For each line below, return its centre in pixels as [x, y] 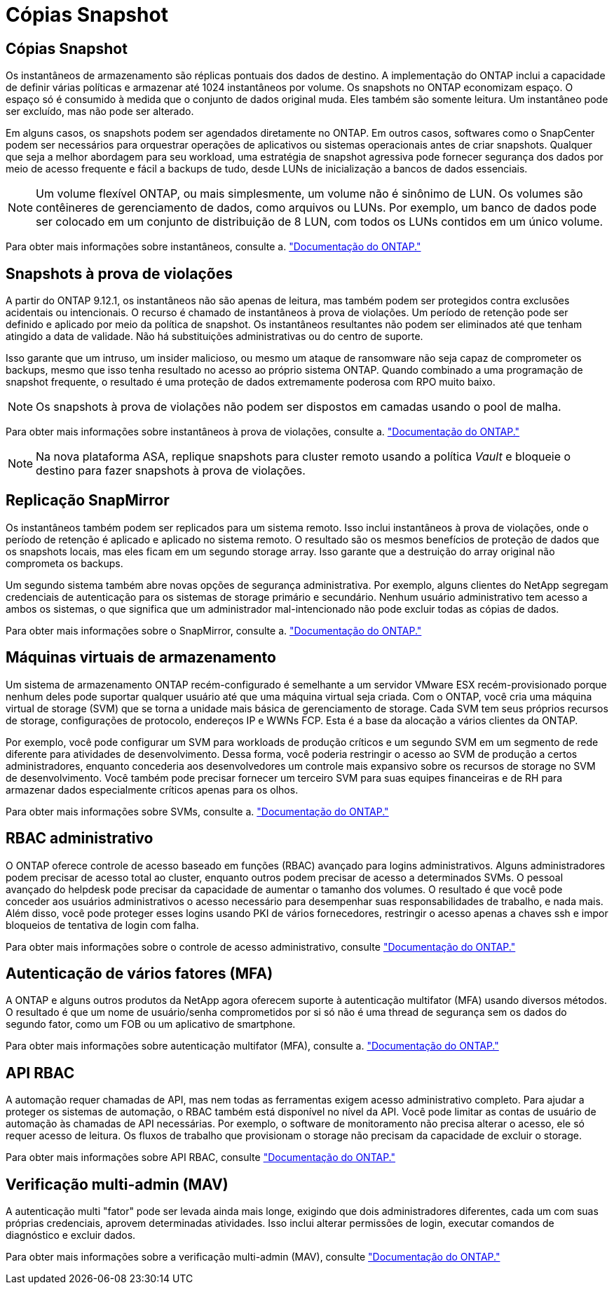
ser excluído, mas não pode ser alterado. [100, 111]
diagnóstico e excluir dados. [71, 1235]
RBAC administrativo [80, 838]
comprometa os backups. [64, 563]
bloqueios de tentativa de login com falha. [102, 925]
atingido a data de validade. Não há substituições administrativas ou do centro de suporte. [214, 337]
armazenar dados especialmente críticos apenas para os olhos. [152, 789]
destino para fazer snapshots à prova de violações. [171, 471]
